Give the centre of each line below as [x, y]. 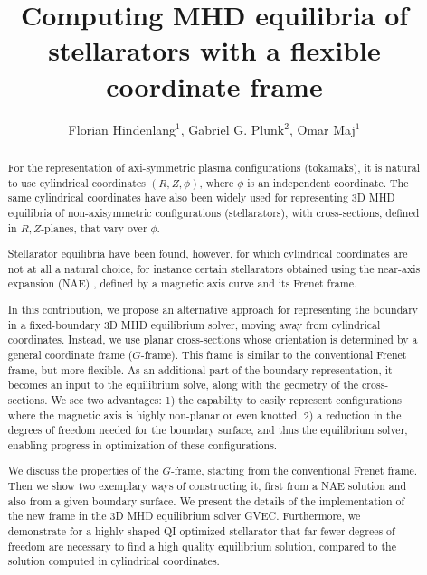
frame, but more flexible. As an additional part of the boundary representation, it [200, 369]
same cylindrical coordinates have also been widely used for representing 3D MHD [201, 198]
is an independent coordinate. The [328, 182]
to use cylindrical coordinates [76, 182]
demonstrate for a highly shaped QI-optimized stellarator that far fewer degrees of [201, 531]
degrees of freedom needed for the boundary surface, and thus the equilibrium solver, [208, 430]
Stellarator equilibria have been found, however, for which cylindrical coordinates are [208, 254]
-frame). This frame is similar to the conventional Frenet [274, 354]
